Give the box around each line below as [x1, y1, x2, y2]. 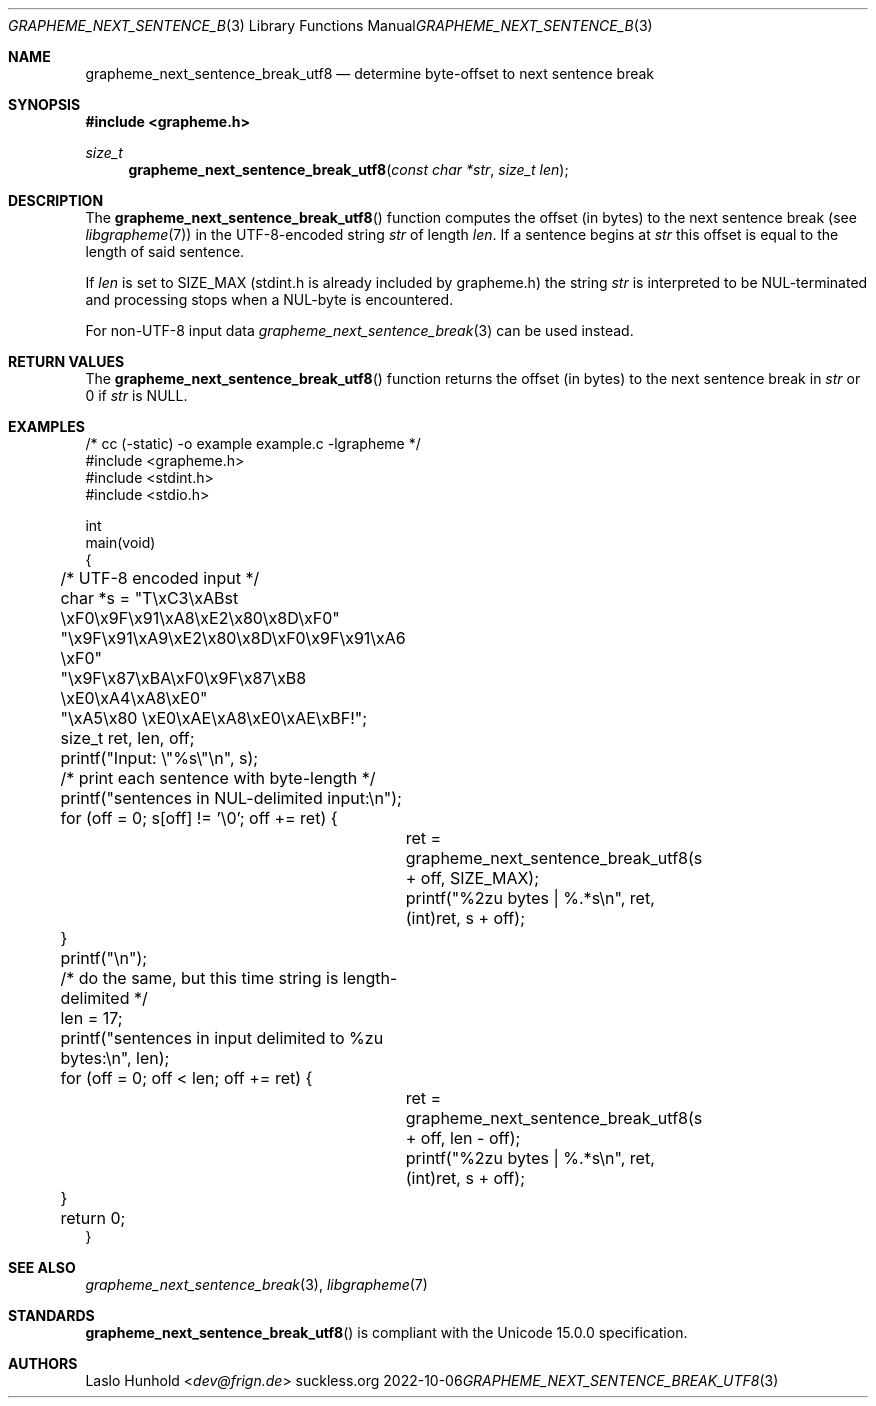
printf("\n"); [60, 948, 148, 968]
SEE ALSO [8, 1259, 76, 1276]
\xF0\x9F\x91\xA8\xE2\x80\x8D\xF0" [60, 608, 340, 628]
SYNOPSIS [8, 96, 81, 113]
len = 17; [60, 1008, 123, 1028]
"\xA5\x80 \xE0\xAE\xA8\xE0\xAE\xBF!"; [60, 708, 368, 728]
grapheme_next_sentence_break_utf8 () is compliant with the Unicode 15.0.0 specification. [85, 1324, 688, 1341]
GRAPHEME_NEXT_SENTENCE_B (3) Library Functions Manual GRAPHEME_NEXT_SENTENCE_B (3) [8, 17, 653, 34]
